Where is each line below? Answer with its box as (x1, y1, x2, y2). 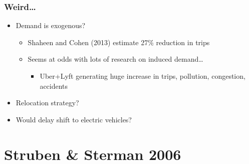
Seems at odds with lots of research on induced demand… (28, 54, 203, 64)
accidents (40, 80, 68, 91)
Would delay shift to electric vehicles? (16, 114, 132, 124)
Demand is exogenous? (16, 20, 86, 31)
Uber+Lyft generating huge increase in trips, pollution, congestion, (40, 71, 245, 81)
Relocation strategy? (16, 97, 79, 108)
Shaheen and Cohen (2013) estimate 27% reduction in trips (28, 37, 210, 47)
